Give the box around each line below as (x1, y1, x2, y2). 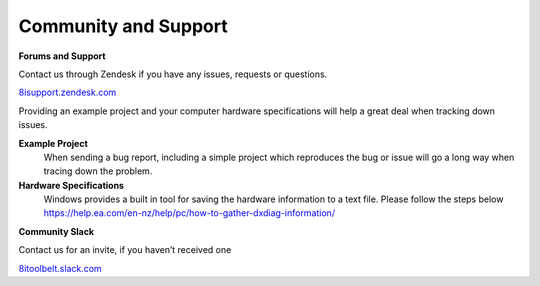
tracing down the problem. (43, 165, 153, 177)
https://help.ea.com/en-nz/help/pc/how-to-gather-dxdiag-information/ (43, 207, 335, 219)
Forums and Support (18, 50, 106, 62)
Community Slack (18, 225, 95, 237)
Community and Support (18, 15, 229, 37)
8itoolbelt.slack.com (18, 262, 102, 274)
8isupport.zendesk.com (18, 86, 117, 99)
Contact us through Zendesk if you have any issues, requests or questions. (18, 68, 328, 80)
